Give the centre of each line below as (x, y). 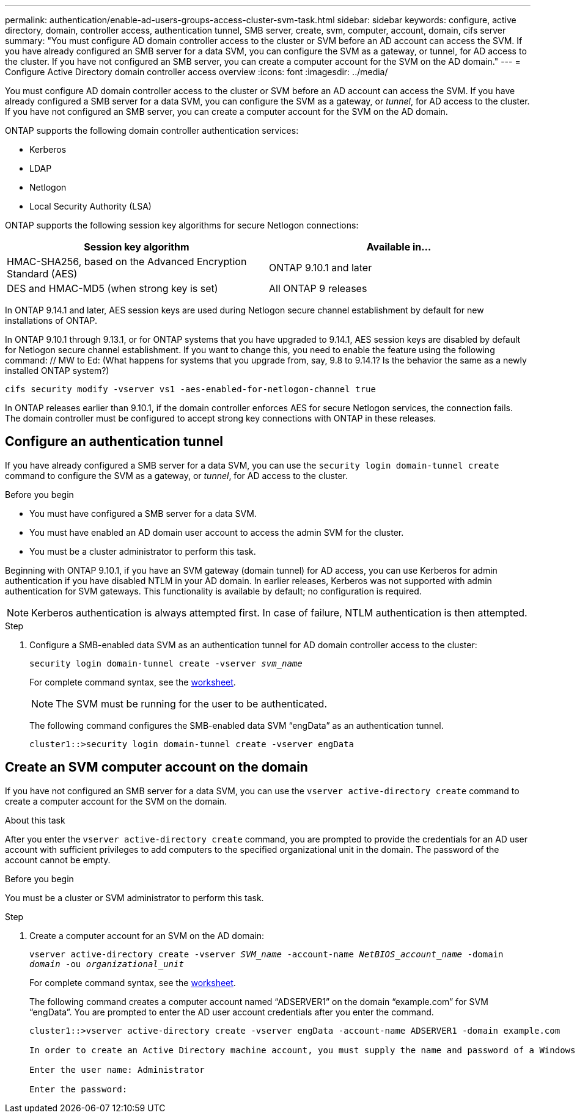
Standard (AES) (42, 274)
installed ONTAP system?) (57, 371)
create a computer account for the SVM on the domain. (116, 801)
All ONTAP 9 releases (318, 288)
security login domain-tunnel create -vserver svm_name (166, 663)
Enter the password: (79, 1089)
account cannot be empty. (58, 860)
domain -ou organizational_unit (107, 964)
